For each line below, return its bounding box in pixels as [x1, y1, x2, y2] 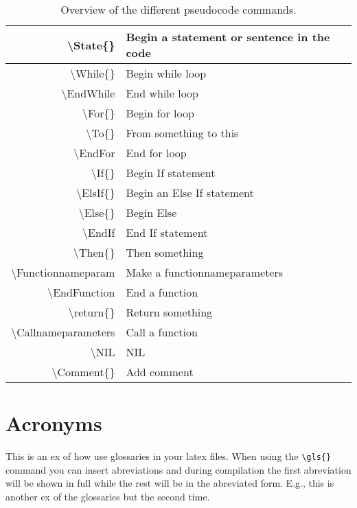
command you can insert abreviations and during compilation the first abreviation [5, 462, 352, 476]
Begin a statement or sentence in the [126, 29, 330, 45]
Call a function [126, 324, 198, 340]
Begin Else [126, 205, 177, 220]
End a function [126, 284, 198, 300]
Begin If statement [126, 165, 216, 181]
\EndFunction [47, 284, 115, 300]
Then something [126, 244, 204, 260]
